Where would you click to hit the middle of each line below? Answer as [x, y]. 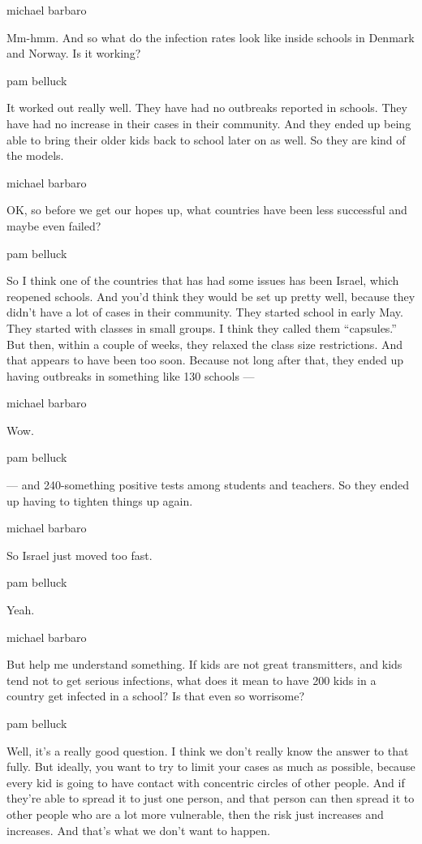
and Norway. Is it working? [74, 53]
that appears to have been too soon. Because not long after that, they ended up [205, 360]
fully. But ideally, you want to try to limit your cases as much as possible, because [211, 766]
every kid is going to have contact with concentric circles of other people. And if [206, 782]
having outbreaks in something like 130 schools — [131, 375]
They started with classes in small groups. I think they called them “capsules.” [202, 327]
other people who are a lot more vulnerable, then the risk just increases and [195, 814]
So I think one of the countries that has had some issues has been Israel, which [203, 280]
